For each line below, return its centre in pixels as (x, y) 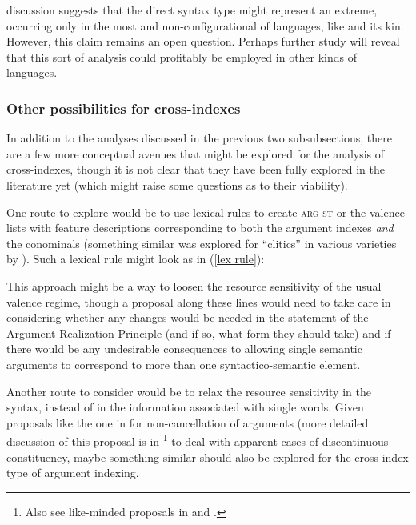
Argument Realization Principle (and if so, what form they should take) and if (199, 333)
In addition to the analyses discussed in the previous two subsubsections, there (199, 138)
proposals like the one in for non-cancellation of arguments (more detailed (188, 422)
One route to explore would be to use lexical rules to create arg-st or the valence (206, 212)
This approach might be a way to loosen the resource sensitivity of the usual (194, 285)
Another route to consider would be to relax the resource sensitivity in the (189, 391)
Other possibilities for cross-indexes (124, 108)
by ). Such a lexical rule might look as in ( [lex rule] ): (136, 259)
